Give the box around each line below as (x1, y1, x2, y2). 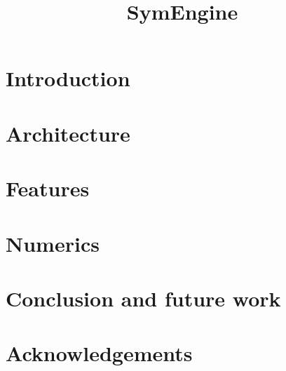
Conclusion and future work (6, 283, 281, 312)
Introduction (6, 64, 130, 93)
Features (6, 174, 90, 203)
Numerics (6, 229, 100, 257)
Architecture (6, 119, 130, 147)
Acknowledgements (6, 339, 193, 367)
